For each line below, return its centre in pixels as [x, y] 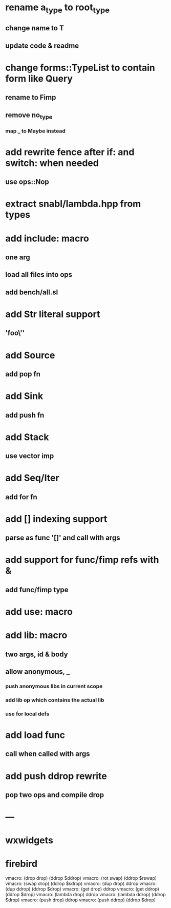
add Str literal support [53, 314]
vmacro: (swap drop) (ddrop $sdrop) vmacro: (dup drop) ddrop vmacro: [81, 884]
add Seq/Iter [33, 478]
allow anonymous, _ [38, 671]
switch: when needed [52, 163]
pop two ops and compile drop [55, 795]
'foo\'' [15, 333]
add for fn [21, 497]
